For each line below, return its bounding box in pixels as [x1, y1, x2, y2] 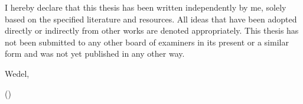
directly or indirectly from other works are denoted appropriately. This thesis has [5, 24, 299, 37]
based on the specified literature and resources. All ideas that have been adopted [5, 12, 297, 25]
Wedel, [5, 67, 30, 79]
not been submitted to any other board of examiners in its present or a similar [5, 35, 289, 48]
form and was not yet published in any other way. [5, 47, 185, 60]
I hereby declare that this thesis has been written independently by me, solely [5, 1, 286, 13]
